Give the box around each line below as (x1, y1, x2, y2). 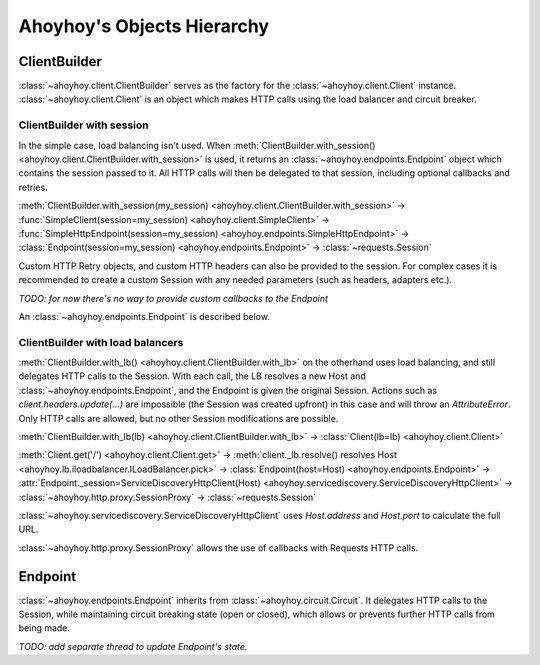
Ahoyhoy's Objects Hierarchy (18, 15, 270, 37)
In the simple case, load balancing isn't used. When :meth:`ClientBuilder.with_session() (18, 139, 376, 151)
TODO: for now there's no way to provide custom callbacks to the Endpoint (18, 292, 329, 304)
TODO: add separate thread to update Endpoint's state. (18, 640, 248, 652)
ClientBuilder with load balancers (18, 335, 184, 349)
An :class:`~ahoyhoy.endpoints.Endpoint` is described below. (18, 310, 270, 322)
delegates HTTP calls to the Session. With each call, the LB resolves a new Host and (18, 370, 367, 382)
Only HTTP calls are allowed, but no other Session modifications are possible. (18, 412, 339, 424)
